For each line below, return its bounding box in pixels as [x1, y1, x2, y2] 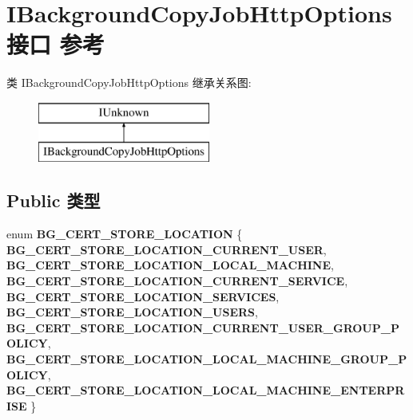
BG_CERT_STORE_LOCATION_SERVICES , [6, 288, 280, 304]
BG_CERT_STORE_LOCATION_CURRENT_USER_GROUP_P [6, 319, 399, 336]
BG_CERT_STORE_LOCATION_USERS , [6, 304, 258, 320]
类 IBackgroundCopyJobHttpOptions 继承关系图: [6, 74, 252, 91]
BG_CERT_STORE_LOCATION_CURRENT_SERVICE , [6, 273, 348, 289]
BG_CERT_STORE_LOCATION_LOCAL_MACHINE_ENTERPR [6, 382, 405, 398]
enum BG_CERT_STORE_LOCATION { [6, 226, 243, 242]
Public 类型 [6, 188, 101, 213]
